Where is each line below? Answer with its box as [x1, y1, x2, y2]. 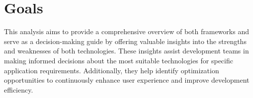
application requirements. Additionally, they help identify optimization [4, 65, 219, 75]
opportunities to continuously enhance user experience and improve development [4, 75, 250, 85]
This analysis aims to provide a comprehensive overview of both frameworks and [4, 26, 249, 37]
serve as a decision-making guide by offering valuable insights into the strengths [4, 36, 247, 46]
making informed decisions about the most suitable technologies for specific [4, 55, 233, 65]
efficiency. [4, 84, 33, 95]
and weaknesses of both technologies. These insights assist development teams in [4, 46, 249, 56]
